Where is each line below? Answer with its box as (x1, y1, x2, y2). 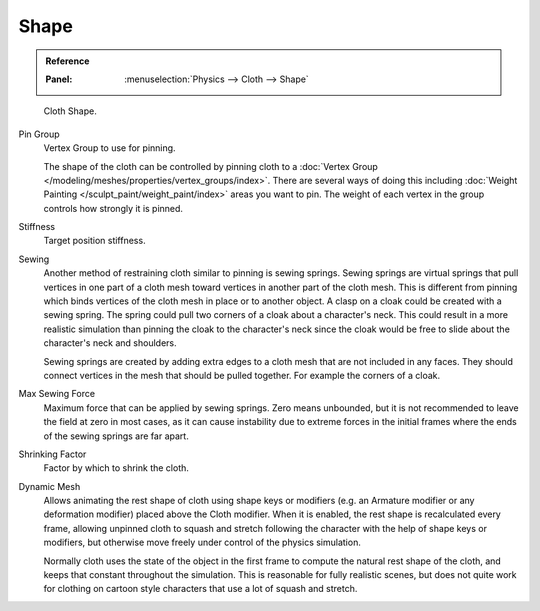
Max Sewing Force (18, 388, 95, 400)
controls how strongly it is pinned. (43, 202, 184, 214)
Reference (45, 55, 90, 67)
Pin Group (18, 128, 60, 140)
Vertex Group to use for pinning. (43, 142, 176, 154)
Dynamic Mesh (18, 480, 81, 492)
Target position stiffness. (43, 235, 146, 247)
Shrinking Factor (18, 448, 87, 460)
